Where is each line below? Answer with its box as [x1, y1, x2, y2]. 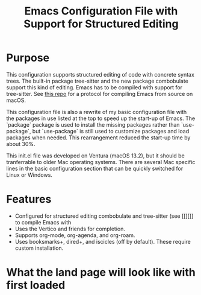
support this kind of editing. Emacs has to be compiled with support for [6, 83, 182, 91]
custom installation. [14, 244, 64, 252]
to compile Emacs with [14, 218, 72, 226]
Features [6, 192, 52, 206]
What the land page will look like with [6, 265, 196, 279]
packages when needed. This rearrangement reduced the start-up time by [6, 134, 191, 141]
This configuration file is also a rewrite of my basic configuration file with [6, 108, 187, 115]
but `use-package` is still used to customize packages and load [32, 127, 190, 135]
